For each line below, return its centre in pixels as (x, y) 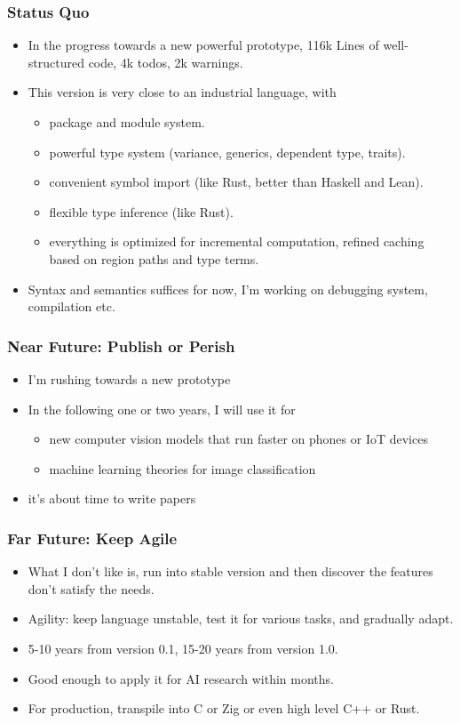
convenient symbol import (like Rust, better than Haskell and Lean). (236, 182)
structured (56, 62)
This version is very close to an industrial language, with (182, 92)
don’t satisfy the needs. (91, 588)
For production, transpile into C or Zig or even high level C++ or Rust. (224, 708)
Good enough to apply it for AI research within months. (181, 678)
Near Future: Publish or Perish (121, 345)
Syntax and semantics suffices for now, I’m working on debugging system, (228, 289)
